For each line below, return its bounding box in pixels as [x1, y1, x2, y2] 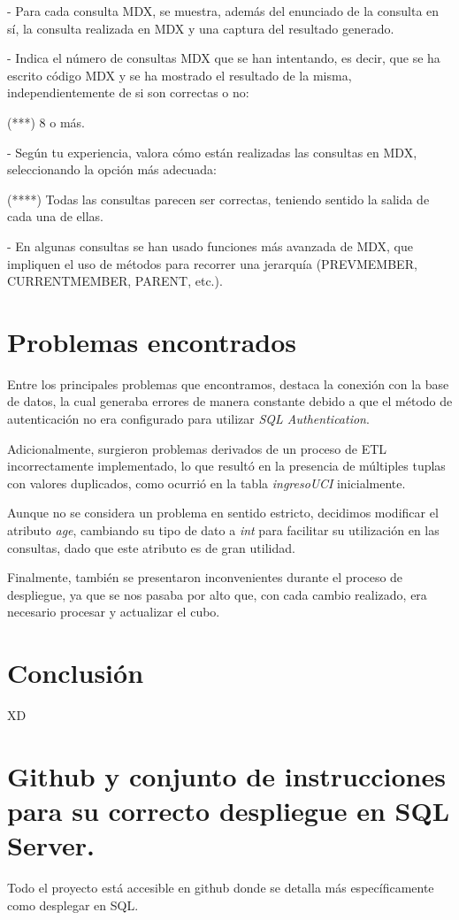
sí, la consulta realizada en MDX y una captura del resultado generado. [7, 19, 394, 37]
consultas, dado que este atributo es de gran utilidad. [7, 538, 295, 556]
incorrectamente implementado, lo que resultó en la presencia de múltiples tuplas [7, 456, 446, 475]
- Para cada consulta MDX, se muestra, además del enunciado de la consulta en [7, 2, 440, 19]
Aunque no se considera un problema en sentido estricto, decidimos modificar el [7, 503, 439, 522]
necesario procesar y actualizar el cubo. [7, 602, 220, 621]
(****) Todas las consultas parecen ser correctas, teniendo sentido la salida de [7, 189, 430, 208]
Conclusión [7, 655, 144, 691]
